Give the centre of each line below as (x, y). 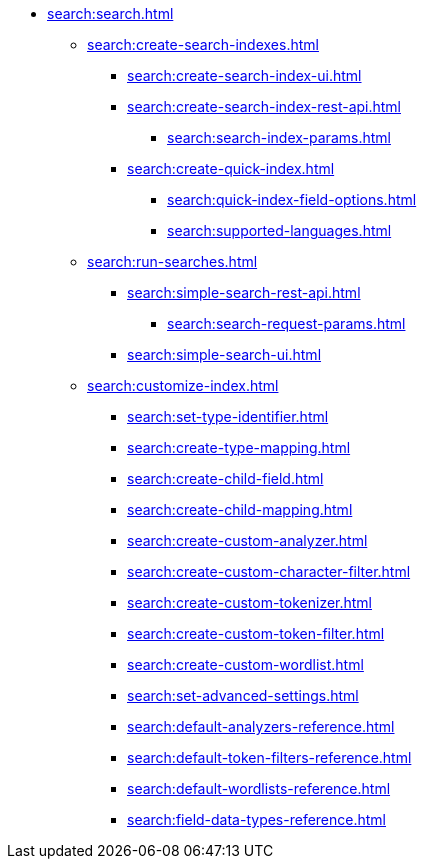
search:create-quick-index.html (231, 168)
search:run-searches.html (172, 261)
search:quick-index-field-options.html (292, 199)
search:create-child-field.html (225, 478)
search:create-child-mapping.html (240, 509)
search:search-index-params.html (279, 137)
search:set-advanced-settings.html (243, 695)
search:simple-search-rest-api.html (244, 292)
